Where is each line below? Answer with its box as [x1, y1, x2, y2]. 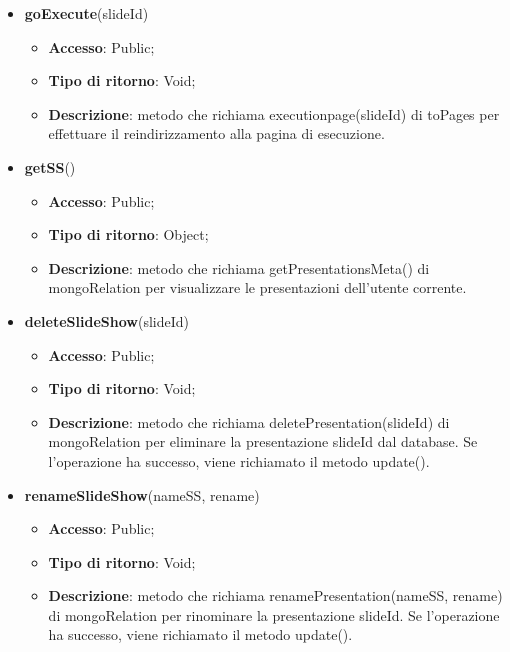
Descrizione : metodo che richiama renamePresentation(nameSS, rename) [48, 585, 503, 606]
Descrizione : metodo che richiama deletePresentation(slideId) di [48, 411, 450, 432]
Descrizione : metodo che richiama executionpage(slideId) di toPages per [48, 103, 500, 124]
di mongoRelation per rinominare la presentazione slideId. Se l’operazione [48, 604, 500, 625]
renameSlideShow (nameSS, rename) [24, 484, 260, 505]
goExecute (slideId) [24, 3, 149, 23]
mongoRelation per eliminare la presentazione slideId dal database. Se [48, 431, 478, 452]
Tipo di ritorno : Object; [48, 224, 209, 245]
